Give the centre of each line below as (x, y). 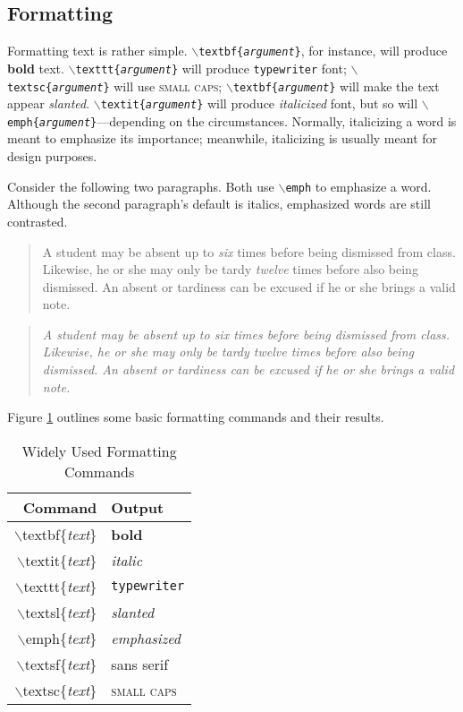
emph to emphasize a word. (358, 186)
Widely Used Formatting (99, 450)
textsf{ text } (61, 664)
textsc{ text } (60, 690)
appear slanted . (49, 103)
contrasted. (38, 221)
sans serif (140, 664)
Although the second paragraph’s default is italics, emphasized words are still (219, 204)
